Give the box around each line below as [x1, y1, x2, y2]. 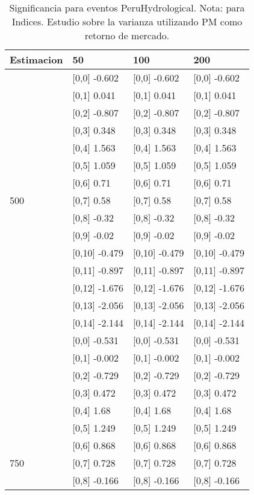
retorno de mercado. [84, 28, 170, 42]
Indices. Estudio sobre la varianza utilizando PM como [11, 14, 243, 28]
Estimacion [10, 53, 63, 66]
